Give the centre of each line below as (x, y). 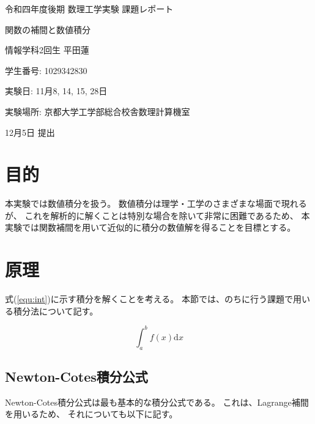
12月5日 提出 (30, 132)
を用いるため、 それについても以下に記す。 (91, 414)
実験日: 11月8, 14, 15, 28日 (56, 91)
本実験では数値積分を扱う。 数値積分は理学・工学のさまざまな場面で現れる (156, 203)
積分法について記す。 (56, 311)
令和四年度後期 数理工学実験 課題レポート (89, 9)
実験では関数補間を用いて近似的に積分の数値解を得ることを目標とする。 (150, 227)
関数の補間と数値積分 (48, 29)
